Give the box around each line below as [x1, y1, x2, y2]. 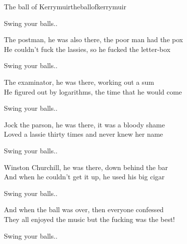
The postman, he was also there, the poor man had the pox [4, 34, 183, 45]
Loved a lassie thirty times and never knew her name [4, 129, 163, 139]
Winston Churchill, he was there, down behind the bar [4, 162, 168, 172]
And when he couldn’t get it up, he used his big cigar [4, 171, 165, 182]
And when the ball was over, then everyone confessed [4, 204, 164, 215]
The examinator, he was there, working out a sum [4, 76, 154, 87]
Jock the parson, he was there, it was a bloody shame [4, 119, 165, 129]
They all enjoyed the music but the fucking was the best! [4, 214, 175, 224]
